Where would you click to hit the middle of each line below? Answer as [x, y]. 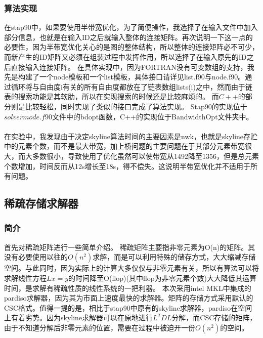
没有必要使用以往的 [36, 257]
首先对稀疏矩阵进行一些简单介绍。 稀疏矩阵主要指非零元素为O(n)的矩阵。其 [130, 247]
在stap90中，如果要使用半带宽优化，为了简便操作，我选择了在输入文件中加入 [131, 27]
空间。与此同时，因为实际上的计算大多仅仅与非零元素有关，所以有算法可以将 [131, 268]
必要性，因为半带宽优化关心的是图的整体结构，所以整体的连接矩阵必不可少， [131, 47]
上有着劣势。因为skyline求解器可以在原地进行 [79, 318]
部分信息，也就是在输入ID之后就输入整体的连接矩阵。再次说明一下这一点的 [128, 37]
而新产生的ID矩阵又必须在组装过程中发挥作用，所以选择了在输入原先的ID [125, 57]
